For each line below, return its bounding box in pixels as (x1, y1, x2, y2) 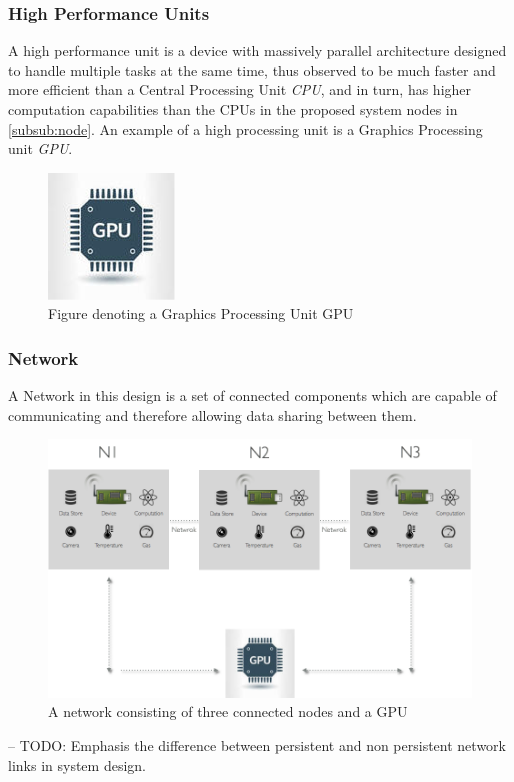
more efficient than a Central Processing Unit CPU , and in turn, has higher (8, 79, 472, 100)
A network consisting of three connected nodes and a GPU (48, 701, 408, 722)
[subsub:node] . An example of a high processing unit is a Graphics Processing (8, 118, 483, 139)
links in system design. (8, 754, 146, 775)
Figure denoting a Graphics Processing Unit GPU (48, 303, 354, 324)
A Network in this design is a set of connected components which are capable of (8, 385, 497, 406)
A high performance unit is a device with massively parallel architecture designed (8, 40, 507, 61)
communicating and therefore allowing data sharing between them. (8, 404, 417, 425)
